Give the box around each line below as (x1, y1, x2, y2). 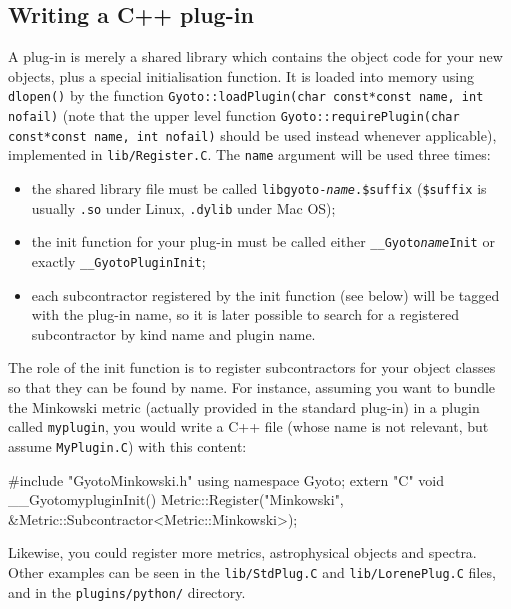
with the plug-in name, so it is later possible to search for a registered (31, 304, 460, 325)
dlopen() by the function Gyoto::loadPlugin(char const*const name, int (8, 85, 484, 106)
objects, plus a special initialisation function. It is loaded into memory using (8, 65, 475, 86)
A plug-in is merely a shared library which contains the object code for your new (8, 46, 503, 67)
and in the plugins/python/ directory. (8, 581, 246, 602)
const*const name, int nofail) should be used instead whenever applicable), (8, 124, 497, 145)
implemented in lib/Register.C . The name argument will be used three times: (8, 144, 491, 165)
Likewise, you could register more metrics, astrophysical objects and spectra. (8, 542, 477, 563)
